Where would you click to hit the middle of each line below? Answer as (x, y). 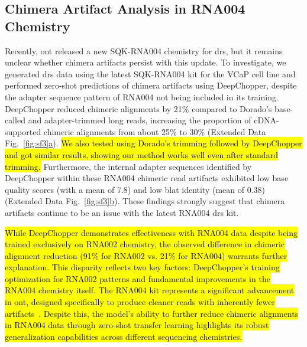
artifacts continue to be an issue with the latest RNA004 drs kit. (122, 212)
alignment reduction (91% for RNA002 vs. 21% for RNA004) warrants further (146, 255)
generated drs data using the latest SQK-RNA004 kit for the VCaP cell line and (150, 73)
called (15, 120)
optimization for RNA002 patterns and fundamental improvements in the (138, 278)
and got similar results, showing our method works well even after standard (141, 154)
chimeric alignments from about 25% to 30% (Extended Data (155, 131)
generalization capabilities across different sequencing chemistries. (124, 336)
